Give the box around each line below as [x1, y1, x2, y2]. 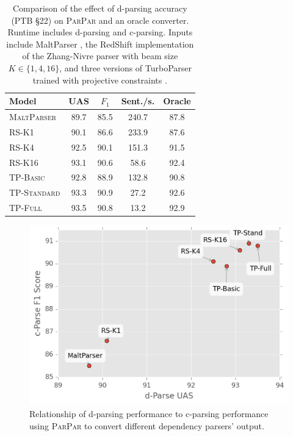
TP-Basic [9, 171, 45, 184]
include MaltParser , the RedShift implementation [6, 37, 194, 50]
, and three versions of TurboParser [59, 61, 192, 74]
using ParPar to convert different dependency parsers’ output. [29, 419, 264, 432]
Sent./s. [121, 95, 155, 107]
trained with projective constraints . [32, 73, 167, 86]
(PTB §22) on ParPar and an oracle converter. [11, 13, 189, 26]
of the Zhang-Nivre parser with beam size [22, 49, 178, 62]
